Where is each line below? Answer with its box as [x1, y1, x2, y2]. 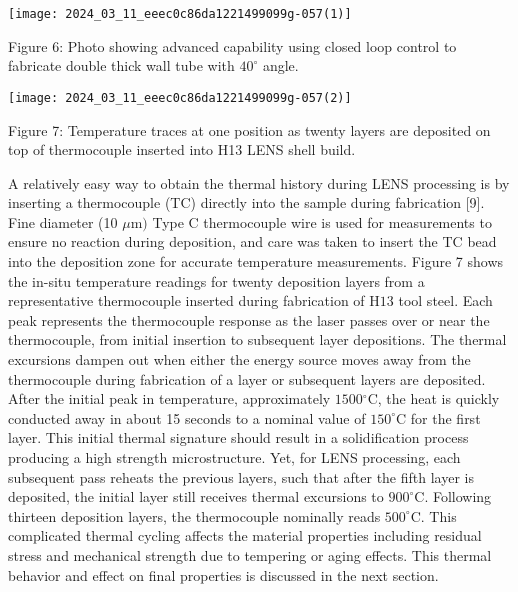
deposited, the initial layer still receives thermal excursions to [8, 486, 384, 507]
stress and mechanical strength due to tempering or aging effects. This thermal [8, 544, 492, 565]
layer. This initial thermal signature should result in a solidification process [8, 427, 469, 448]
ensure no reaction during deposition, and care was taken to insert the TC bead [8, 231, 497, 252]
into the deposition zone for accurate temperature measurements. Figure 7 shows [8, 251, 504, 272]
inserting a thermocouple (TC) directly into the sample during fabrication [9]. [8, 192, 485, 213]
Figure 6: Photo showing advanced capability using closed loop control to [8, 35, 457, 56]
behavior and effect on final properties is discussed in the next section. [8, 564, 439, 585]
